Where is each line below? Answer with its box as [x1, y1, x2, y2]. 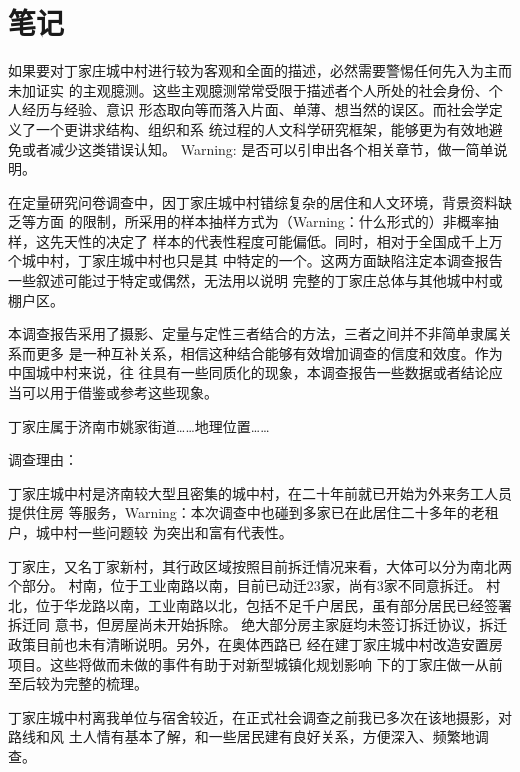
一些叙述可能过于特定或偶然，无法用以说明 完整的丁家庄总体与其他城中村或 [8, 270, 503, 291]
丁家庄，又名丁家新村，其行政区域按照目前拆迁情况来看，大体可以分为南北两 [8, 555, 512, 576]
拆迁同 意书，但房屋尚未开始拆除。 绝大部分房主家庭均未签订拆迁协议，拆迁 [8, 614, 508, 635]
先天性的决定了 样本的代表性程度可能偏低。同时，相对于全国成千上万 [49, 230, 503, 251]
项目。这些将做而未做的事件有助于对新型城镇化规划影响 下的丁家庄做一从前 [8, 653, 503, 674]
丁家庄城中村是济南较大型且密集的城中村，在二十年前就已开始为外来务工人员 [8, 482, 512, 503]
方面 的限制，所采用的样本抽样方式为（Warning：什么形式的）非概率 [35, 211, 485, 232]
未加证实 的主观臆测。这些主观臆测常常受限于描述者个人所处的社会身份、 [8, 79, 489, 100]
